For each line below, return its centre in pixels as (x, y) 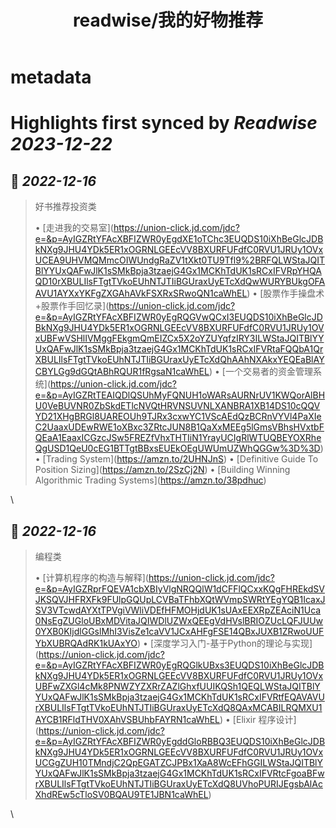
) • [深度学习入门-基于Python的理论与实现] (225, 643)
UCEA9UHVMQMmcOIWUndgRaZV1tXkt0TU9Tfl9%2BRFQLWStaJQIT (179, 260)
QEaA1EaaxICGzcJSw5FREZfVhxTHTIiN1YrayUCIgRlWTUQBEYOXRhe (178, 438)
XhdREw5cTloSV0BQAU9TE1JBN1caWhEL (121, 794)
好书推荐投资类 (65, 207)
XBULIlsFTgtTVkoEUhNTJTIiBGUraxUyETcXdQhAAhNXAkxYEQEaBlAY (179, 360)
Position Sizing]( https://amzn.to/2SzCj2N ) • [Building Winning (162, 470)
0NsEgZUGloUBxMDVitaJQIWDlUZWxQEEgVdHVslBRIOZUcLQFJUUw (179, 620)
